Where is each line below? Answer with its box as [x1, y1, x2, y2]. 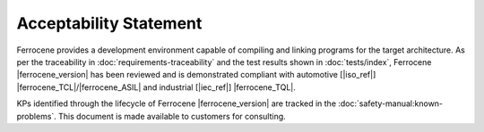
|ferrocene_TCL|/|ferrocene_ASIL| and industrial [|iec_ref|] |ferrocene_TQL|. [16, 81, 296, 93]
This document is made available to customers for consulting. [58, 111, 286, 121]
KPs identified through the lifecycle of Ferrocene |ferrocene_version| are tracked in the [16, 98, 336, 109]
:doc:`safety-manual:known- [337, 98, 444, 109]
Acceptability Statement [16, 13, 203, 33]
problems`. [16, 111, 57, 121]
